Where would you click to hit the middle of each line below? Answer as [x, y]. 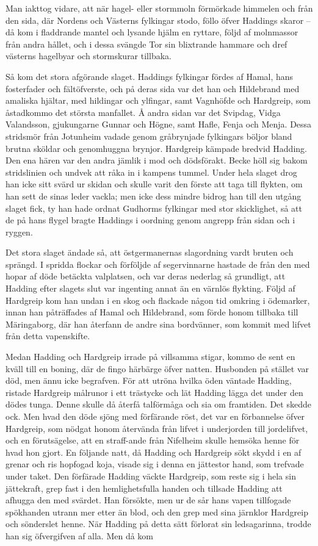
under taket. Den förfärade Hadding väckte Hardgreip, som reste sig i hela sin [151, 476]
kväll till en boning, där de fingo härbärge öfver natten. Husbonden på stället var [157, 368]
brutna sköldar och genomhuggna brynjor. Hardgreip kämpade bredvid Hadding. [156, 148]
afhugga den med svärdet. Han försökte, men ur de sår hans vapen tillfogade [148, 500]
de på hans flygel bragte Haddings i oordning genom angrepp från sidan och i [150, 220]
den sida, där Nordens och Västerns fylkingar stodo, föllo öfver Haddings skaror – [158, 20]
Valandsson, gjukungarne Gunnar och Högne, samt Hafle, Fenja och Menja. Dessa [159, 124]
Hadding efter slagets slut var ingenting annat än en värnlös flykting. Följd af [150, 288]
